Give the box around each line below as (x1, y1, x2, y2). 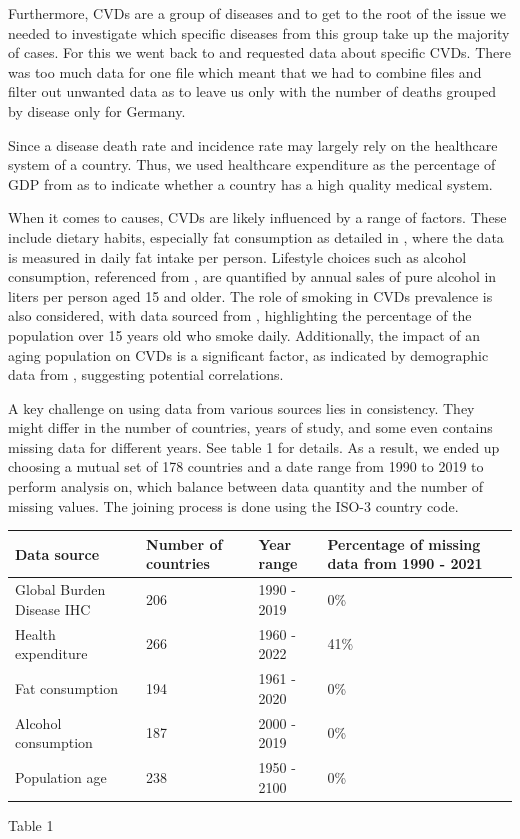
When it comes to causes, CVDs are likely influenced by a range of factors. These (8, 207, 507, 228)
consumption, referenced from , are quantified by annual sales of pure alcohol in (8, 266, 497, 287)
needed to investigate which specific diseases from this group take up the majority (8, 22, 510, 43)
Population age (15, 766, 107, 787)
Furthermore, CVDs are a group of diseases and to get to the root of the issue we (8, 3, 507, 23)
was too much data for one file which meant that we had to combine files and (8, 61, 482, 82)
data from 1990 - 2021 (327, 553, 483, 574)
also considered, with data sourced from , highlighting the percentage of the (8, 305, 472, 326)
